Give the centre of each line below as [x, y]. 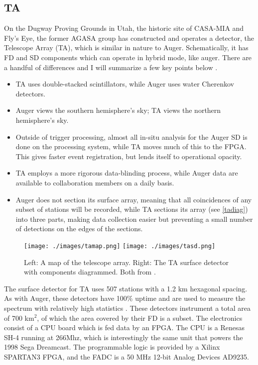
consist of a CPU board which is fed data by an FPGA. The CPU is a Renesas [124, 327]
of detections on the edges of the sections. [79, 228]
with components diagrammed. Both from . [90, 272]
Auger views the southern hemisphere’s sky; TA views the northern [118, 110]
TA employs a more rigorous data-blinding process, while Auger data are [127, 173]
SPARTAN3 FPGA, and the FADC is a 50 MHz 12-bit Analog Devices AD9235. [127, 356]
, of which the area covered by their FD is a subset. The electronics [140, 318]
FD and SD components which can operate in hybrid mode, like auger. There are [128, 57]
